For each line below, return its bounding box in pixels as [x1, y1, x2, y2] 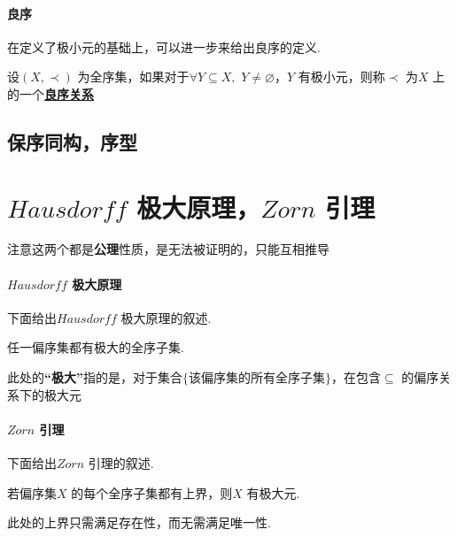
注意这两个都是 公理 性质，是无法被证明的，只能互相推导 [7, 240, 329, 258]
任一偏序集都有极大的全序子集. [7, 338, 184, 357]
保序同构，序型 [7, 127, 137, 155]
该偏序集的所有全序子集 [189, 372, 325, 386]
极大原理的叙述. [120, 308, 212, 326]
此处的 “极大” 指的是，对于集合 [7, 368, 182, 387]
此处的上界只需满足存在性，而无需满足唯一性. [7, 513, 271, 532]
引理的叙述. [88, 454, 154, 472]
